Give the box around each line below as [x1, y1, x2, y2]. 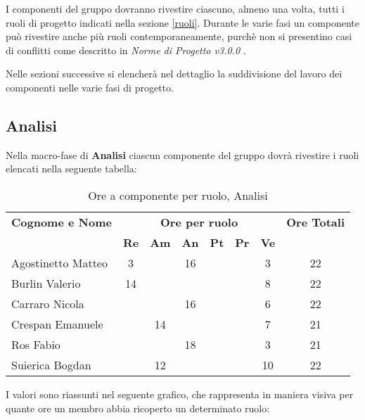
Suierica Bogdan [11, 356, 91, 373]
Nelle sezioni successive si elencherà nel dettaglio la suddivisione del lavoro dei [6, 66, 342, 81]
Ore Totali [286, 213, 345, 230]
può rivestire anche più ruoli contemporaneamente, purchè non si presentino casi [6, 29, 352, 44]
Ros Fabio [11, 336, 60, 352]
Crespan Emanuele [11, 315, 103, 332]
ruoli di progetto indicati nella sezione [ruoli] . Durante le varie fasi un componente [6, 15, 360, 30]
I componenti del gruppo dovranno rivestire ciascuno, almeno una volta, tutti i [6, 1, 345, 15]
